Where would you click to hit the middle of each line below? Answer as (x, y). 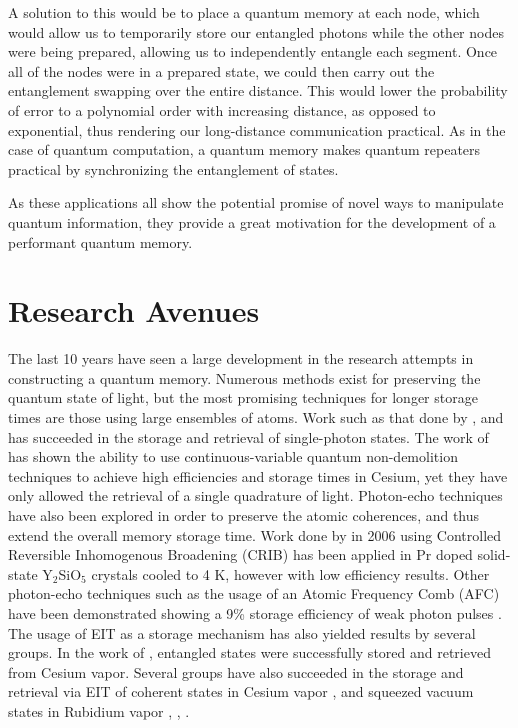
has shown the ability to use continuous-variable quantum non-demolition (233, 456)
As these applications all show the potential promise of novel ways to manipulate (256, 202)
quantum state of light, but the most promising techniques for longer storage (243, 397)
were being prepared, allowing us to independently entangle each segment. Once (253, 51)
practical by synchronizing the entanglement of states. (173, 168)
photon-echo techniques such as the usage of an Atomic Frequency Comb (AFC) (254, 593)
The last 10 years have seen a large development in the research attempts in (241, 358)
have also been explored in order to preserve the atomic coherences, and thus (244, 515)
